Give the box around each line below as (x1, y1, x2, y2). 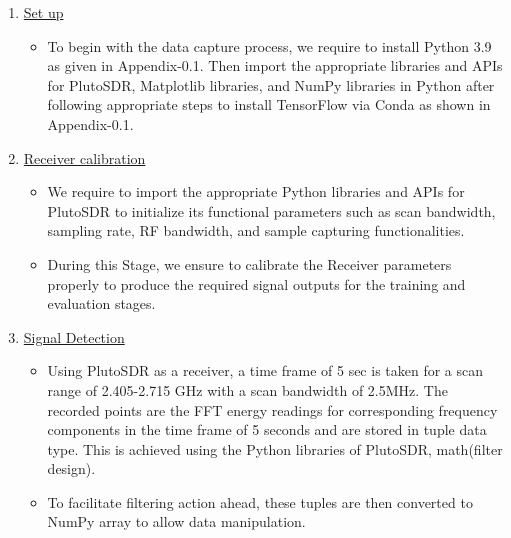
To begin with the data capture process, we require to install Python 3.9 (47, 35, 492, 56)
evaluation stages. (47, 293, 156, 314)
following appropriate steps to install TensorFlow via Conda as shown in (47, 94, 491, 115)
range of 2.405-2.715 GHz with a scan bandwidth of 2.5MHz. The (47, 379, 448, 400)
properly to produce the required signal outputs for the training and (47, 273, 466, 294)
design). (47, 458, 96, 479)
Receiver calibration (23, 147, 146, 168)
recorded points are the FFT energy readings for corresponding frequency (47, 399, 498, 420)
